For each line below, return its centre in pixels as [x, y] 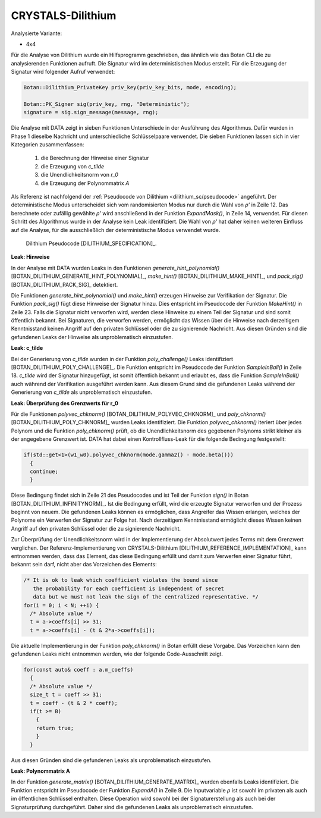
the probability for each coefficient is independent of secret [129, 588]
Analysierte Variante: [37, 33]
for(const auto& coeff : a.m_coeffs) [78, 670]
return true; [55, 728]
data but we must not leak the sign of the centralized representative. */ [146, 597]
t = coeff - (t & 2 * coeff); [74, 703]
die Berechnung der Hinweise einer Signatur [95, 158]
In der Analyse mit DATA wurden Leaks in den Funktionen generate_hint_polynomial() [115, 268]
